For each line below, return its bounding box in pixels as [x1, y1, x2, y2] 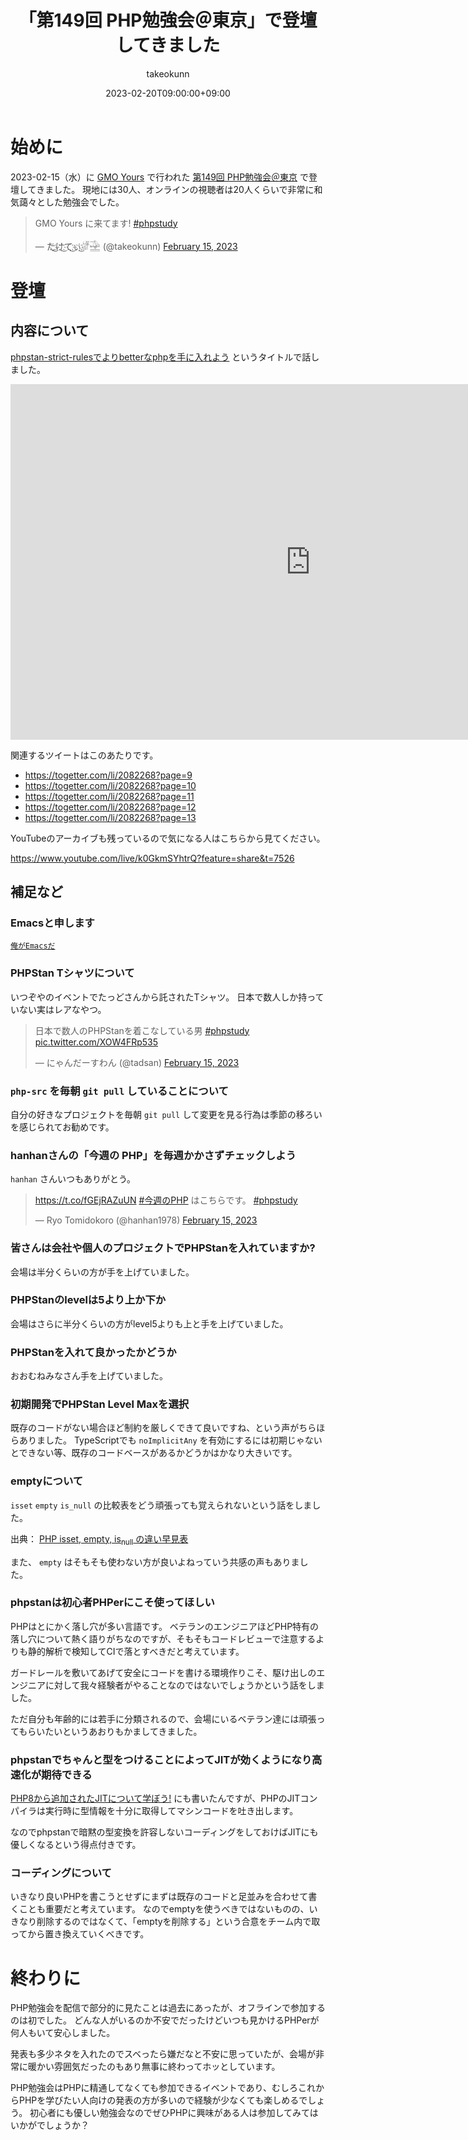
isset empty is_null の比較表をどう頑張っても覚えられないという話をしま [10, 1499, 313, 1511]
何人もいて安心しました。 [10, 2027, 116, 2039]
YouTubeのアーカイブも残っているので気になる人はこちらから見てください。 [10, 832, 326, 844]
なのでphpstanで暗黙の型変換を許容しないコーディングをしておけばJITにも [10, 1826, 319, 1838]
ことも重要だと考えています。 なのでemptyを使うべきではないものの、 [18, 1903, 310, 1915]
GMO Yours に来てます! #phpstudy [34, 217, 178, 229]
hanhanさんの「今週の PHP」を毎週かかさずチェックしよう [10, 1148, 297, 1162]
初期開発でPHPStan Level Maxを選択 [10, 1397, 190, 1411]
